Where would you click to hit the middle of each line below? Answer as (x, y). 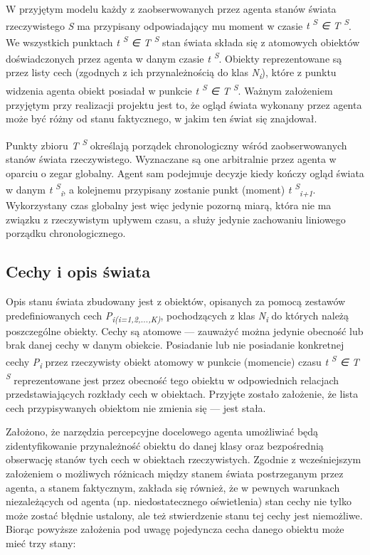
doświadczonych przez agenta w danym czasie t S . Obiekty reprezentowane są (174, 57)
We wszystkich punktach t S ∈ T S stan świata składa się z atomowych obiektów (183, 41)
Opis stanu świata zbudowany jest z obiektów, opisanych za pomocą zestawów (176, 301)
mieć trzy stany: (41, 543)
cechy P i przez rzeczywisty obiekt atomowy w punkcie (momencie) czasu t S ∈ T (183, 361)
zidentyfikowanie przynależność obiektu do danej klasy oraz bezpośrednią (165, 445)
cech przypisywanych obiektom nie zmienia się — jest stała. (136, 407)
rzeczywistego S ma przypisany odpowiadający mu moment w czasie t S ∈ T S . (179, 24)
